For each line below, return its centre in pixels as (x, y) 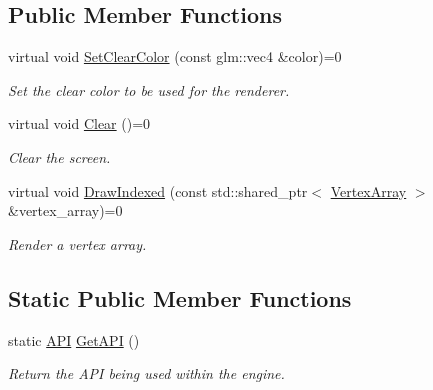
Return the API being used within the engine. (146, 373)
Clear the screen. (59, 156)
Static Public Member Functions (180, 297)
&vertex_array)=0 (65, 210)
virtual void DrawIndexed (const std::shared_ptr (158, 190)
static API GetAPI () (74, 339)
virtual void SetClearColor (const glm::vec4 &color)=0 (175, 56)
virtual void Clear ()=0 (79, 123)
